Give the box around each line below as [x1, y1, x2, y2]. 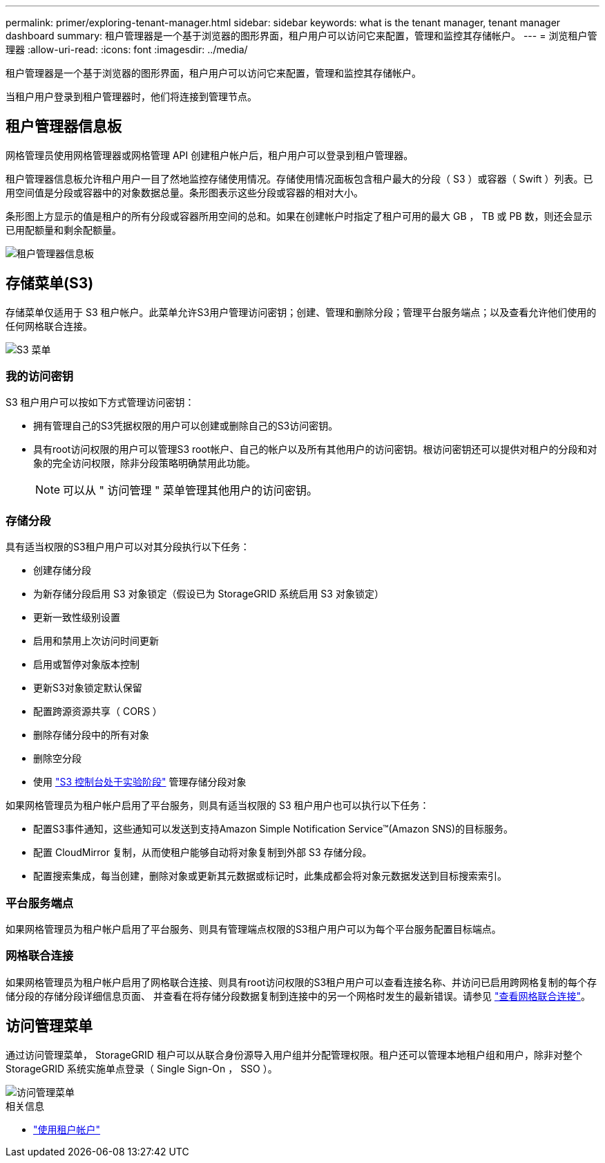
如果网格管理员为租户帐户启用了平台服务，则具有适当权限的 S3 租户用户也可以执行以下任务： [6, 799, 430, 812]
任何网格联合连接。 [6, 319, 93, 332]
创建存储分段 [33, 564, 91, 577]
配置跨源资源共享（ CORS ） [33, 705, 162, 718]
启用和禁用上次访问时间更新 [33, 635, 159, 647]
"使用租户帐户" [33, 1123, 101, 1135]
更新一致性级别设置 [33, 611, 120, 624]
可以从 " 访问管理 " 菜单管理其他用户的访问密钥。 [63, 483, 318, 498]
